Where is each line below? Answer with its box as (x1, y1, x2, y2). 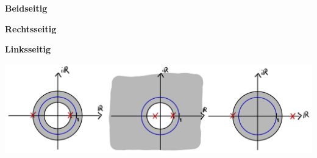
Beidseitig (5, 2, 48, 14)
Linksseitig (5, 43, 51, 56)
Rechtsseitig (5, 22, 57, 35)
